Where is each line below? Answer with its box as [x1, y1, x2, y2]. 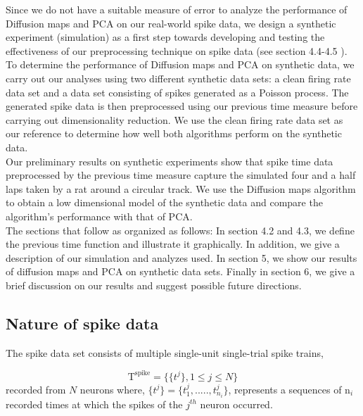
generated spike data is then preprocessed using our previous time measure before [6, 99, 358, 113]
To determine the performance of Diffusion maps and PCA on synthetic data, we [6, 57, 355, 72]
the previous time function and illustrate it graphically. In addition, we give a [6, 237, 340, 251]
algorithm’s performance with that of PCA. [6, 208, 193, 223]
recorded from [6, 382, 66, 396]
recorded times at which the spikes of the [6, 396, 183, 411]
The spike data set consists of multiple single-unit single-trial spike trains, [6, 345, 324, 360]
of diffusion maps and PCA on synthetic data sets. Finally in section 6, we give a [6, 264, 355, 279]
